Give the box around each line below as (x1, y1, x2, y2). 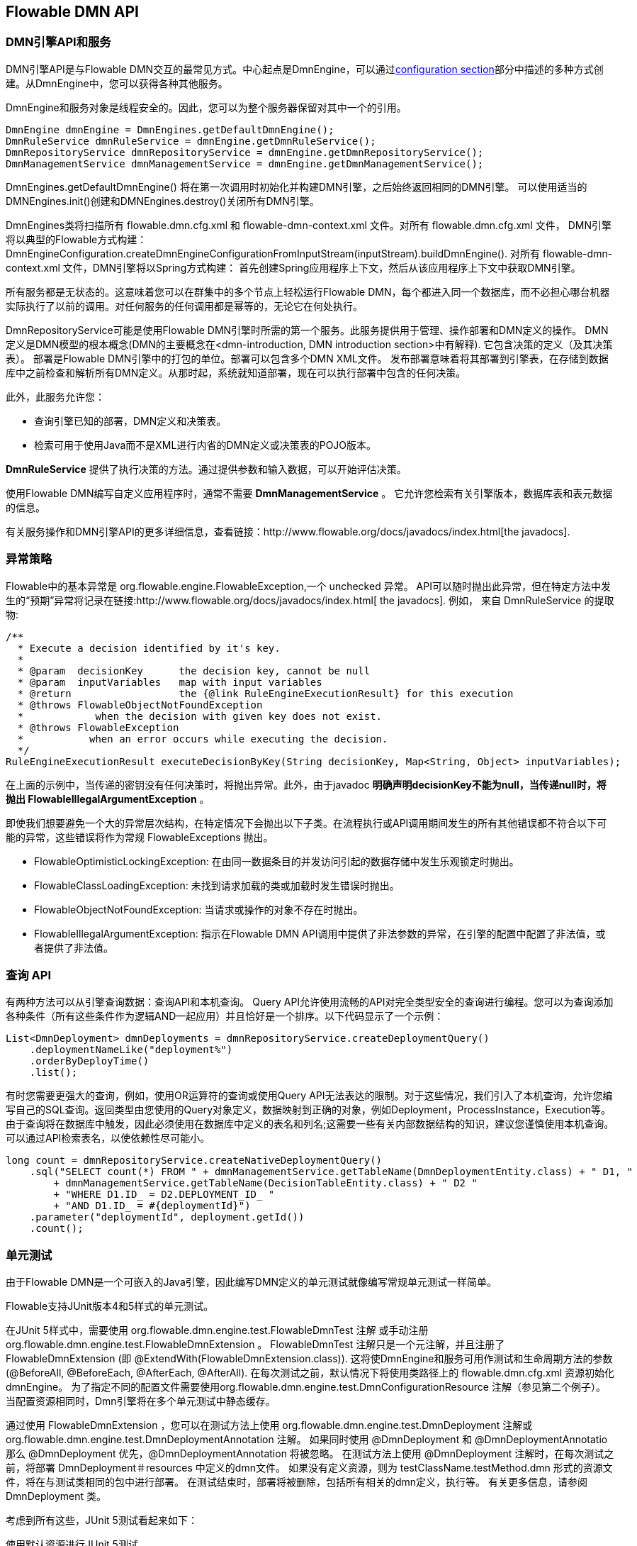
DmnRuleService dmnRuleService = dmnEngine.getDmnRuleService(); (6, 135, 376, 147)
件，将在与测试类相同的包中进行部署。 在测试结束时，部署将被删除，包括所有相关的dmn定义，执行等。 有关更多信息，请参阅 (6, 1476, 587, 1489)
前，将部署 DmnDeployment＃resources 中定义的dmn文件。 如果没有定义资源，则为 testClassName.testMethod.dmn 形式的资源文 (6, 1462, 613, 1474)
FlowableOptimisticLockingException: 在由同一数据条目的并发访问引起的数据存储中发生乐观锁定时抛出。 (34, 855, 519, 867)
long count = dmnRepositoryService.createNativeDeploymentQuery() (6, 1155, 383, 1167)
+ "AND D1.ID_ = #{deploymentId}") (53, 1200, 251, 1212)
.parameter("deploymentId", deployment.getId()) (29, 1211, 305, 1223)
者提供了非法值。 (34, 941, 113, 954)
